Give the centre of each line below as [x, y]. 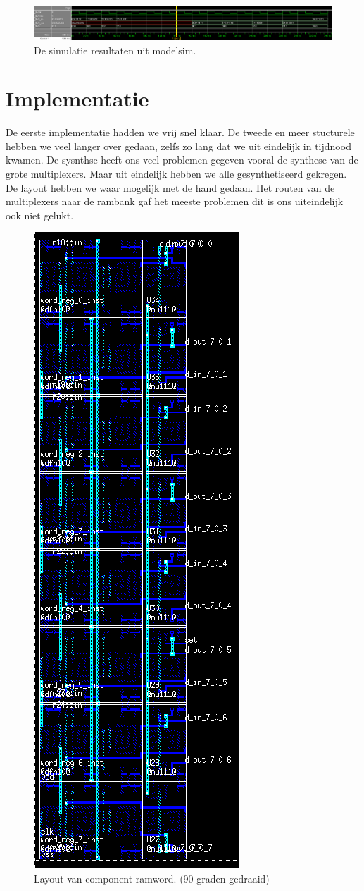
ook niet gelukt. [40, 215]
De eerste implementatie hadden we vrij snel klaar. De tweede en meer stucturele [180, 132]
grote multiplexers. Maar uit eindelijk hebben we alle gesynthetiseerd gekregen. [176, 173]
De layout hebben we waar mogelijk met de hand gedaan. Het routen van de [170, 187]
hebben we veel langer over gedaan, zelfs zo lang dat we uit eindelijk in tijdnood [178, 146]
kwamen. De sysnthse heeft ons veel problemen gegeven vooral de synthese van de [182, 160]
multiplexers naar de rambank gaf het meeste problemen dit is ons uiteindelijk [175, 201]
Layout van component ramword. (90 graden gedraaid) [152, 878]
